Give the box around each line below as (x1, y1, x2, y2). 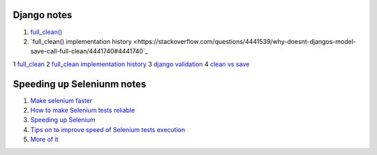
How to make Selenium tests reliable (30, 106, 135, 114)
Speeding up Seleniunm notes (13, 78, 147, 90)
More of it (30, 136, 59, 144)
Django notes (13, 9, 73, 21)
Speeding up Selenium (30, 115, 96, 124)
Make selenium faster (30, 96, 93, 104)
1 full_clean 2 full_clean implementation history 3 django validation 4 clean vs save (13, 60, 250, 68)
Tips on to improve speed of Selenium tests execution (30, 125, 185, 133)
